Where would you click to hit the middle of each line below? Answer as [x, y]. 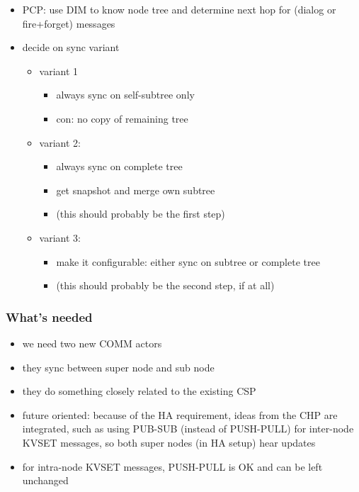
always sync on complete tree [119, 166]
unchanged [45, 480]
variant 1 [59, 71]
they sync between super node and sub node [118, 367]
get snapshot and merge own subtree [136, 190]
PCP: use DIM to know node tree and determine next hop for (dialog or [179, 9]
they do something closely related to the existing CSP [139, 391]
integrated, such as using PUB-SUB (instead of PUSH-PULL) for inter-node [188, 429]
